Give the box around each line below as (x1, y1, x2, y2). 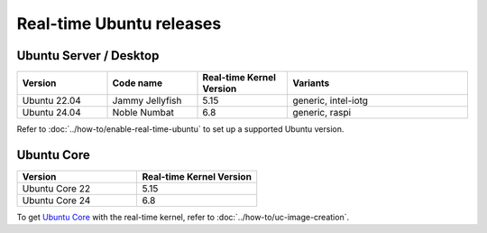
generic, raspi (292, 107, 352, 119)
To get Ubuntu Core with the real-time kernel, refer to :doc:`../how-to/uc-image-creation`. (16, 211, 350, 222)
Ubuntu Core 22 (22, 182, 90, 194)
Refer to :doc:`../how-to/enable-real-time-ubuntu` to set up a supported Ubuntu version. (16, 124, 345, 135)
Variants (292, 77, 330, 89)
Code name (112, 77, 162, 89)
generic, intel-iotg (292, 95, 369, 107)
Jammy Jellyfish (112, 95, 182, 107)
